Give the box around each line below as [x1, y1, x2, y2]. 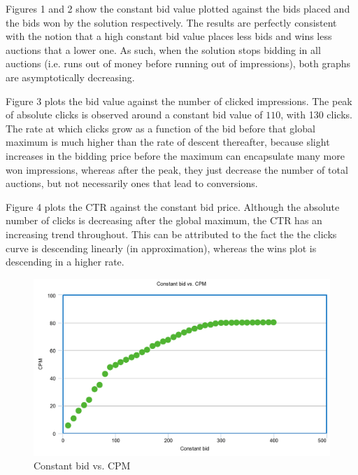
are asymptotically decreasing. [6, 69, 135, 84]
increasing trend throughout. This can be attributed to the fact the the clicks [6, 226, 337, 241]
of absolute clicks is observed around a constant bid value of [6, 107, 263, 122]
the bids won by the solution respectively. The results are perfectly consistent [6, 15, 337, 29]
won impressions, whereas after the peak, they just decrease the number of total [6, 162, 348, 177]
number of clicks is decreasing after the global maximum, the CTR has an [6, 213, 322, 228]
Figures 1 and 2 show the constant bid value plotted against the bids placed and [6, 1, 350, 15]
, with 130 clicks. [280, 107, 352, 122]
